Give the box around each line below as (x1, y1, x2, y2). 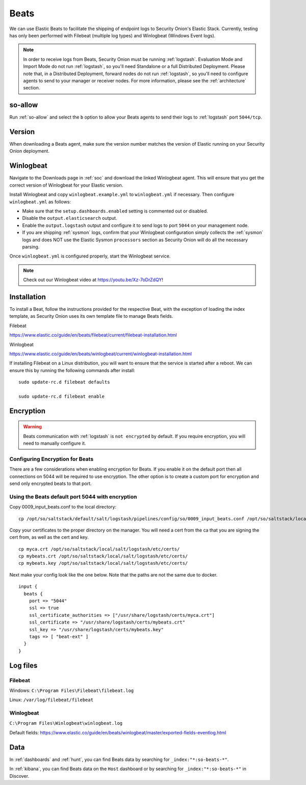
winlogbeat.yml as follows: (9, 198, 71, 204)
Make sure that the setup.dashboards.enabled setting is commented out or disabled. (22, 207, 209, 214)
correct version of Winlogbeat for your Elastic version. (9, 182, 123, 188)
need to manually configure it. (23, 440, 86, 447)
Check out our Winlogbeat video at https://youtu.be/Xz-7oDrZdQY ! (23, 276, 163, 283)
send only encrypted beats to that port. (9, 480, 92, 487)
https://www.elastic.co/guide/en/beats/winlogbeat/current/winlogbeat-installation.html (9, 351, 192, 357)
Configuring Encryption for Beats (9, 455, 94, 463)
